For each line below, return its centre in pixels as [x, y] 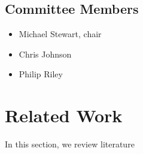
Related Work [64, 115]
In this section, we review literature [70, 144]
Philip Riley [41, 74]
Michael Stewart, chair [60, 34]
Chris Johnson [45, 54]
